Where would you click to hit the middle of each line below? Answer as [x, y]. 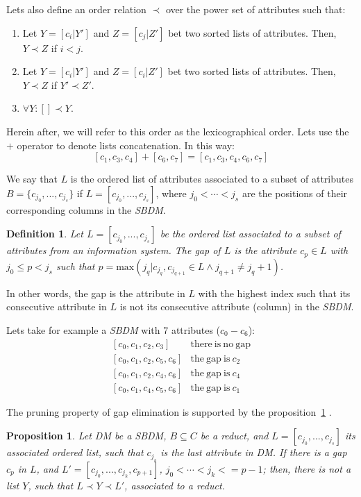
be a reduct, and [234, 436]
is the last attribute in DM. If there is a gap [254, 452]
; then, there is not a [307, 468]
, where [171, 193]
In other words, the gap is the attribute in [96, 293]
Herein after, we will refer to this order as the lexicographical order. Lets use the [178, 131]
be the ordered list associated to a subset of [250, 234]
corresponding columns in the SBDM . [86, 209]
